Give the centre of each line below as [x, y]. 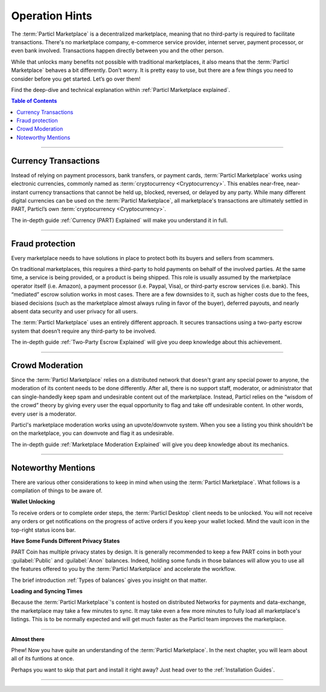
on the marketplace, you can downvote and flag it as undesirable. [93, 433]
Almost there [28, 639]
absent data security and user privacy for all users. [75, 311]
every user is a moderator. [44, 414]
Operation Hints [52, 16]
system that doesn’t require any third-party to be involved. [84, 331]
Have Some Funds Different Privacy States [66, 541]
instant [20, 192]
